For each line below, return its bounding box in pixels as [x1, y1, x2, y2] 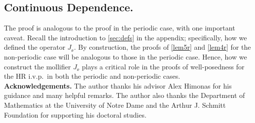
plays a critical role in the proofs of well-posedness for [82, 61, 245, 71]
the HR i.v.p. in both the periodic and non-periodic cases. [4, 71, 181, 81]
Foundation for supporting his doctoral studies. [4, 109, 146, 120]
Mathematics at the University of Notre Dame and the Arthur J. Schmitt [4, 99, 226, 110]
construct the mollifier [4, 61, 71, 71]
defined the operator [4, 42, 66, 52]
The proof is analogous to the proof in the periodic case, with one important [4, 23, 235, 33]
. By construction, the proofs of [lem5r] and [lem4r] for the [74, 42, 251, 52]
